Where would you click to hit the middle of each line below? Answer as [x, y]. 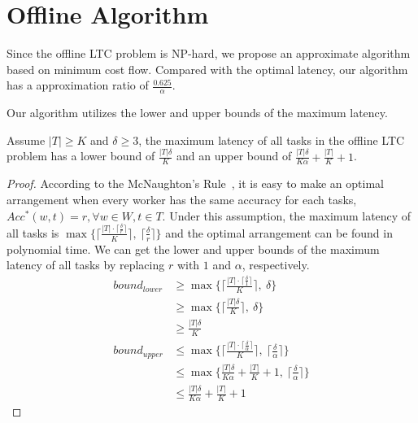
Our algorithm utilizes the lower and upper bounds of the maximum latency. [197, 113]
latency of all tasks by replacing [86, 265]
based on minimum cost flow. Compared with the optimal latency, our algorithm [207, 69]
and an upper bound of [234, 156]
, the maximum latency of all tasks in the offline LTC [272, 140]
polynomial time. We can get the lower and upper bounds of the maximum [193, 249]
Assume [26, 140]
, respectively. [276, 265]
